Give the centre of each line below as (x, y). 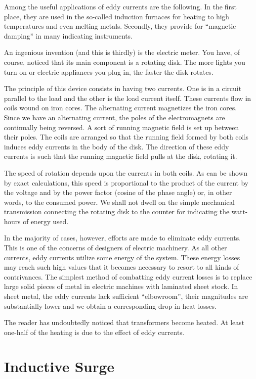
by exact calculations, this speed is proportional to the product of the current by (126, 182)
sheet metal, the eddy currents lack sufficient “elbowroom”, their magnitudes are (126, 296)
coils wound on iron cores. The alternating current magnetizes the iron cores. (121, 108)
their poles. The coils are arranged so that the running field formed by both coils (126, 137)
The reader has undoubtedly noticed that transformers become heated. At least (124, 322)
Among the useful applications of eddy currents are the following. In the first (121, 6)
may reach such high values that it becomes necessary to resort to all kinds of (122, 267)
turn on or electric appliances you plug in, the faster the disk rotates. (109, 71)
